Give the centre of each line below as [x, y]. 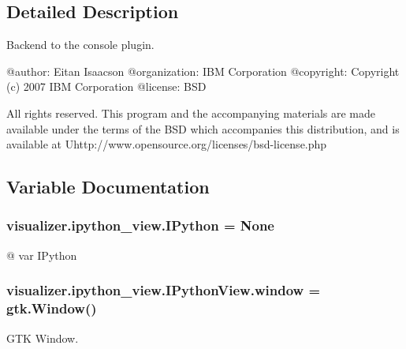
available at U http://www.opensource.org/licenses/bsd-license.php [167, 144]
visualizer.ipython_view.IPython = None [140, 225]
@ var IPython [42, 255]
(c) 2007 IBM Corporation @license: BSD [106, 86]
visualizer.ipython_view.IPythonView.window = [164, 290]
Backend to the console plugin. [80, 45]
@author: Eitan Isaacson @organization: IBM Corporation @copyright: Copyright [203, 71]
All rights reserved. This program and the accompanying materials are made [191, 113]
